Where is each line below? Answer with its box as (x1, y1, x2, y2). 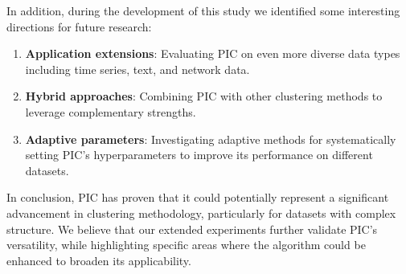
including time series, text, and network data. (25, 60, 250, 77)
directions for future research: (6, 18, 152, 35)
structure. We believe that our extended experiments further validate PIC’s (6, 220, 378, 237)
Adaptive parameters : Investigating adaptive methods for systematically (25, 130, 396, 147)
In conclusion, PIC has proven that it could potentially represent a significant (6, 189, 389, 206)
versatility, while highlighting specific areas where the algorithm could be (6, 236, 366, 253)
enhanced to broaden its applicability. (6, 252, 191, 268)
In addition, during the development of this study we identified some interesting (6, 2, 400, 18)
